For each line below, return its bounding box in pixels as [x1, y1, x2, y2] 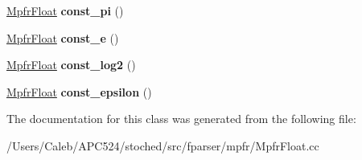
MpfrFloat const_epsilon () [6, 83, 152, 100]
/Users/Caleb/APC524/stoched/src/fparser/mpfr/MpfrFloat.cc [6, 137, 319, 154]
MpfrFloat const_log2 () [6, 56, 136, 73]
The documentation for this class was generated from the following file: [6, 110, 356, 127]
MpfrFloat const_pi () [6, 2, 124, 18]
